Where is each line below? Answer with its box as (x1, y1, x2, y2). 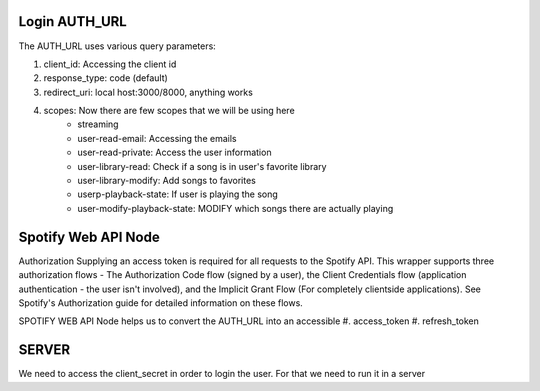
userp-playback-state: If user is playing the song (77, 188, 279, 200)
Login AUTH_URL (18, 13, 127, 30)
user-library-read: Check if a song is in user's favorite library (77, 160, 327, 172)
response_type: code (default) (43, 72, 169, 84)
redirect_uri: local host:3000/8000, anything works (43, 86, 254, 98)
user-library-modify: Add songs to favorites (77, 175, 257, 187)
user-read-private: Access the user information (77, 146, 272, 159)
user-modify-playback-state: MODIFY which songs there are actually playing (77, 202, 394, 214)
